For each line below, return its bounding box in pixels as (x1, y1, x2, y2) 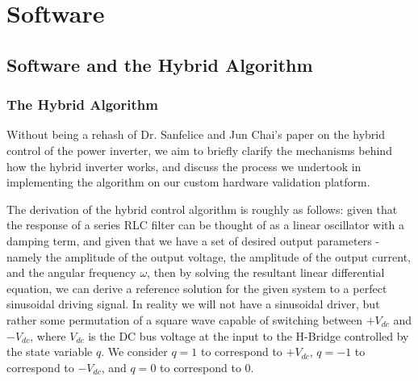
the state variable (6, 343, 93, 360)
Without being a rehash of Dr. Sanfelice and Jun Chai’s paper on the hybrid (6, 126, 385, 143)
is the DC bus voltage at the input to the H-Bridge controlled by (88, 327, 409, 344)
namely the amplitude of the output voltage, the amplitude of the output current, (6, 248, 412, 265)
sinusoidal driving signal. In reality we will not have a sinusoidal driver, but (6, 295, 380, 312)
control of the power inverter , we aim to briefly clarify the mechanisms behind (6, 141, 392, 158)
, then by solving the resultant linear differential (147, 264, 385, 281)
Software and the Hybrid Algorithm (6, 52, 313, 77)
